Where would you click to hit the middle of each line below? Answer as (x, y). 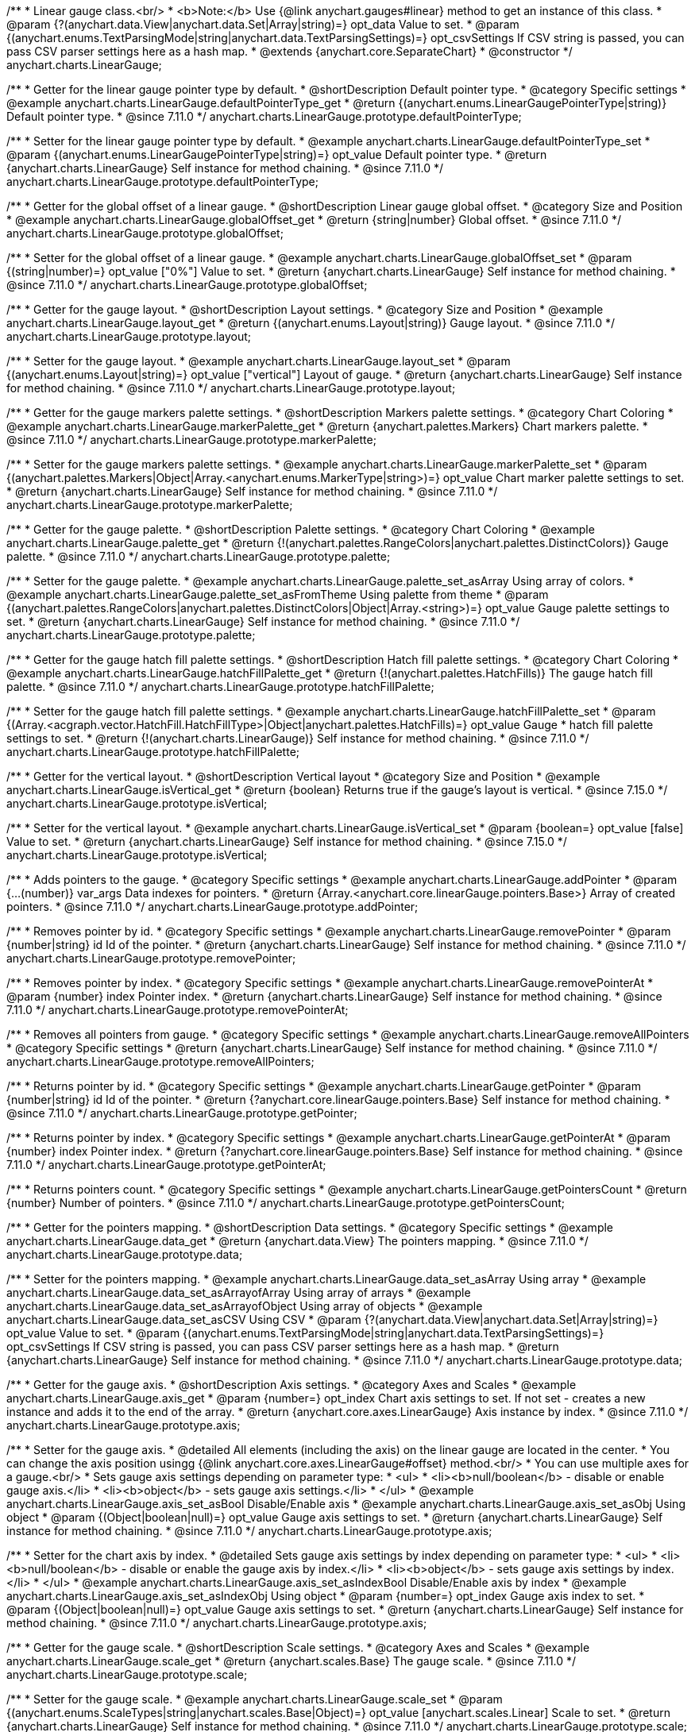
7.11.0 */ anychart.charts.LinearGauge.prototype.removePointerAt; (178, 1010)
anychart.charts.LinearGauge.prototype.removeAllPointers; (160, 1061)
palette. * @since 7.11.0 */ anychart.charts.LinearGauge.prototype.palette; (199, 556)
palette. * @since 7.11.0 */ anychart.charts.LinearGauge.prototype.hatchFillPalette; (220, 687)
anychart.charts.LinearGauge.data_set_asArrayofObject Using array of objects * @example (245, 1306)
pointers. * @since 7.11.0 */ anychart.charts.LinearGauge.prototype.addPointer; (212, 907)
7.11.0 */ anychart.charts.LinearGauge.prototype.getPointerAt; (166, 1165)
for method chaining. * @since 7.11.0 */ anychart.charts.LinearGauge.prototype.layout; (231, 388)
